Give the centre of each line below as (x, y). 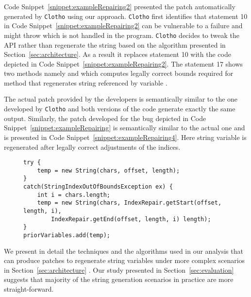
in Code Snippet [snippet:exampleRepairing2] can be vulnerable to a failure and (123, 26)
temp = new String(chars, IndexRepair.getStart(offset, (129, 203)
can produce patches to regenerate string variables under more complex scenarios (125, 260)
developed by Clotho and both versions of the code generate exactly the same (120, 109)
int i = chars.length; (74, 195)
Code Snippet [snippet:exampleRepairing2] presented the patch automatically (120, 6)
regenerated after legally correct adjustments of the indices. (92, 147)
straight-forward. (29, 289)
